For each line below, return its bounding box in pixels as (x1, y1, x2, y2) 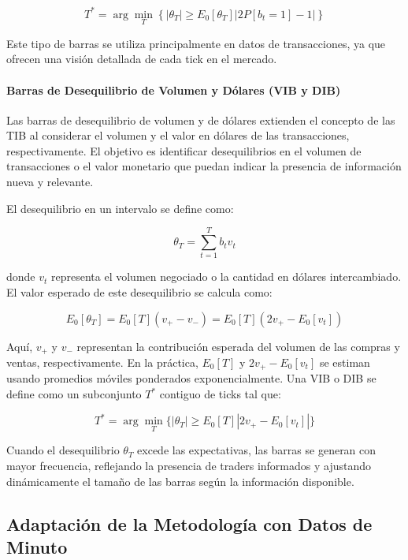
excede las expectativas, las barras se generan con (137, 442, 376, 458)
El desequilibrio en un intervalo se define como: (6, 200, 234, 216)
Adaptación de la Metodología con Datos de (6, 511, 373, 536)
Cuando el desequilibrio (6, 442, 120, 458)
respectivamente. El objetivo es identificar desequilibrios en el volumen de (6, 142, 362, 159)
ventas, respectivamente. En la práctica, (6, 354, 198, 371)
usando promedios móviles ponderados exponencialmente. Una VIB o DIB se (6, 370, 376, 386)
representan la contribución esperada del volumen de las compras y (76, 338, 400, 354)
